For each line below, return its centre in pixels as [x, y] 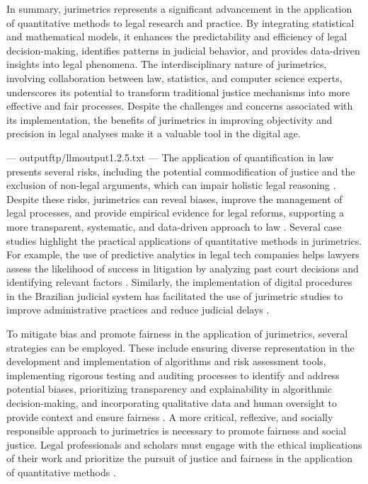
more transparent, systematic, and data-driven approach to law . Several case [174, 226]
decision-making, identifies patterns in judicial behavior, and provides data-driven [183, 50]
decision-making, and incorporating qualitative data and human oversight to [172, 403]
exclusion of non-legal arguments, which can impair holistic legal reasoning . [171, 185]
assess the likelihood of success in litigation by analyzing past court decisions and [183, 268]
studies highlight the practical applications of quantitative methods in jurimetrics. [184, 240]
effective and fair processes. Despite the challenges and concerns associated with [180, 106]
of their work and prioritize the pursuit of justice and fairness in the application [180, 458]
